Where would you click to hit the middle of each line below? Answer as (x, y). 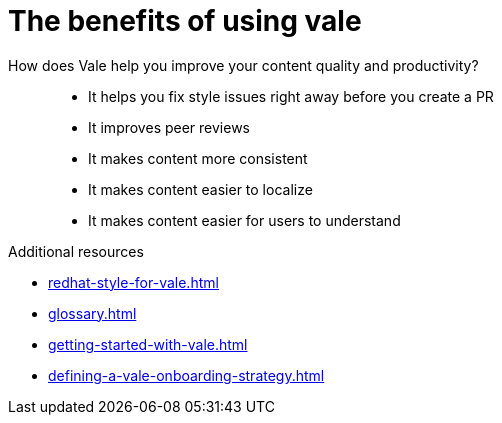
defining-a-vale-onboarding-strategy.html (186, 375)
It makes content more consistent (198, 158)
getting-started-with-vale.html (148, 344)
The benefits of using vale (185, 21)
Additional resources (76, 251)
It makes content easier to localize (200, 189)
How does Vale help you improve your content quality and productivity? (243, 65)
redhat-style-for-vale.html (133, 282)
